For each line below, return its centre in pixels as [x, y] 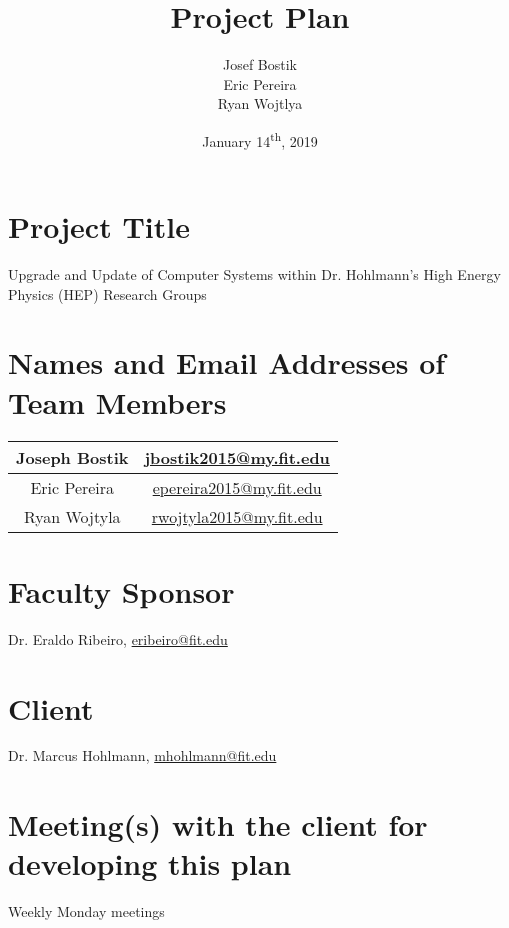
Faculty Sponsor [121, 590]
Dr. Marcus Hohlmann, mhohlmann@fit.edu [142, 755]
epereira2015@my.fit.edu [237, 487]
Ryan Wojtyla [72, 516]
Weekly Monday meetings [86, 911]
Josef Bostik [260, 64]
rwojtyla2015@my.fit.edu [237, 516]
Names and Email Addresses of [227, 362]
